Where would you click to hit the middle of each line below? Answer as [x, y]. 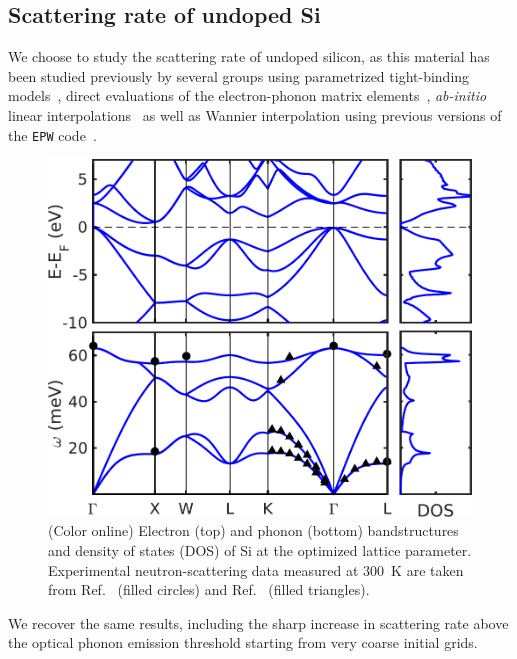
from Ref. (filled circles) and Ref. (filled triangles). [209, 589]
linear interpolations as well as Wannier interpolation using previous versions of [255, 114]
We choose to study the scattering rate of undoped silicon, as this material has [249, 56]
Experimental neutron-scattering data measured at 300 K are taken [256, 569]
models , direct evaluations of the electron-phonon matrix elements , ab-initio [247, 95]
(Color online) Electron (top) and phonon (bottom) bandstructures [253, 530]
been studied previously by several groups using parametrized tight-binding [239, 75]
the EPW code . [52, 134]
